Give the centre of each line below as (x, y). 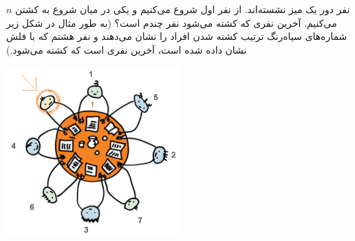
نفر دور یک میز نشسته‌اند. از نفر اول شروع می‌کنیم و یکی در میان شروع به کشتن (183, 9)
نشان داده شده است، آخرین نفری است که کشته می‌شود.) (127, 49)
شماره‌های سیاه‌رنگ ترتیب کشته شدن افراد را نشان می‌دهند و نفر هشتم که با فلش (177, 36)
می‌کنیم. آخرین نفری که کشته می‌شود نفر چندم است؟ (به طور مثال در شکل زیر (172, 22)
